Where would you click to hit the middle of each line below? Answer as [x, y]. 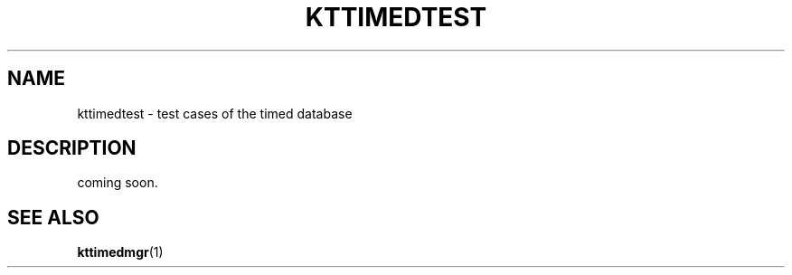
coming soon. [118, 183]
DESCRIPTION [72, 148]
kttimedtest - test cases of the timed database [215, 113]
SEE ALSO [53, 217]
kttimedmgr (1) [120, 252]
